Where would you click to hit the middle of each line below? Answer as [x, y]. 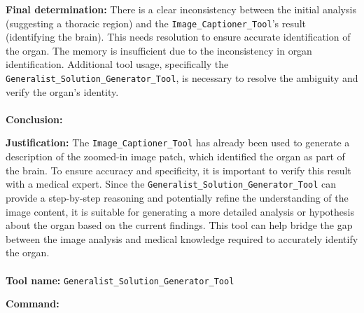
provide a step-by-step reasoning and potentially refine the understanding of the [177, 197]
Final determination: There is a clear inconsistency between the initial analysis [181, 9]
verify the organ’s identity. [62, 91]
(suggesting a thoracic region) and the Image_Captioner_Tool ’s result [156, 23]
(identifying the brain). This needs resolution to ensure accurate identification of [178, 37]
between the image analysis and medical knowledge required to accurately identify [182, 238]
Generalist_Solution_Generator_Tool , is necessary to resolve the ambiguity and [182, 78]
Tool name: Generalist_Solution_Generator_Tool [120, 280]
